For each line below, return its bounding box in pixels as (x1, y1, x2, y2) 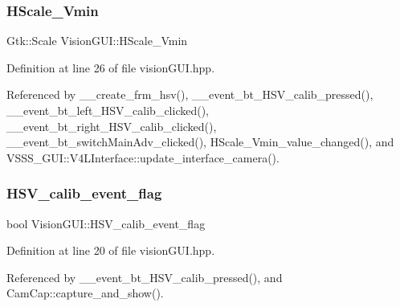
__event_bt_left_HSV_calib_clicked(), (6, 102, 210, 118)
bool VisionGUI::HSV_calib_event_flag (6, 215, 206, 231)
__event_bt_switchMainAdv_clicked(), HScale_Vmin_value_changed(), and (6, 133, 394, 150)
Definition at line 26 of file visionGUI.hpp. (6, 59, 215, 76)
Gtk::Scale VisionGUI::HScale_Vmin (6, 32, 188, 49)
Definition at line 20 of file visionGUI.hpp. (6, 242, 215, 259)
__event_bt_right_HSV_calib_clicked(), (6, 117, 217, 134)
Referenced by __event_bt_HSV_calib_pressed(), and (6, 268, 283, 285)
